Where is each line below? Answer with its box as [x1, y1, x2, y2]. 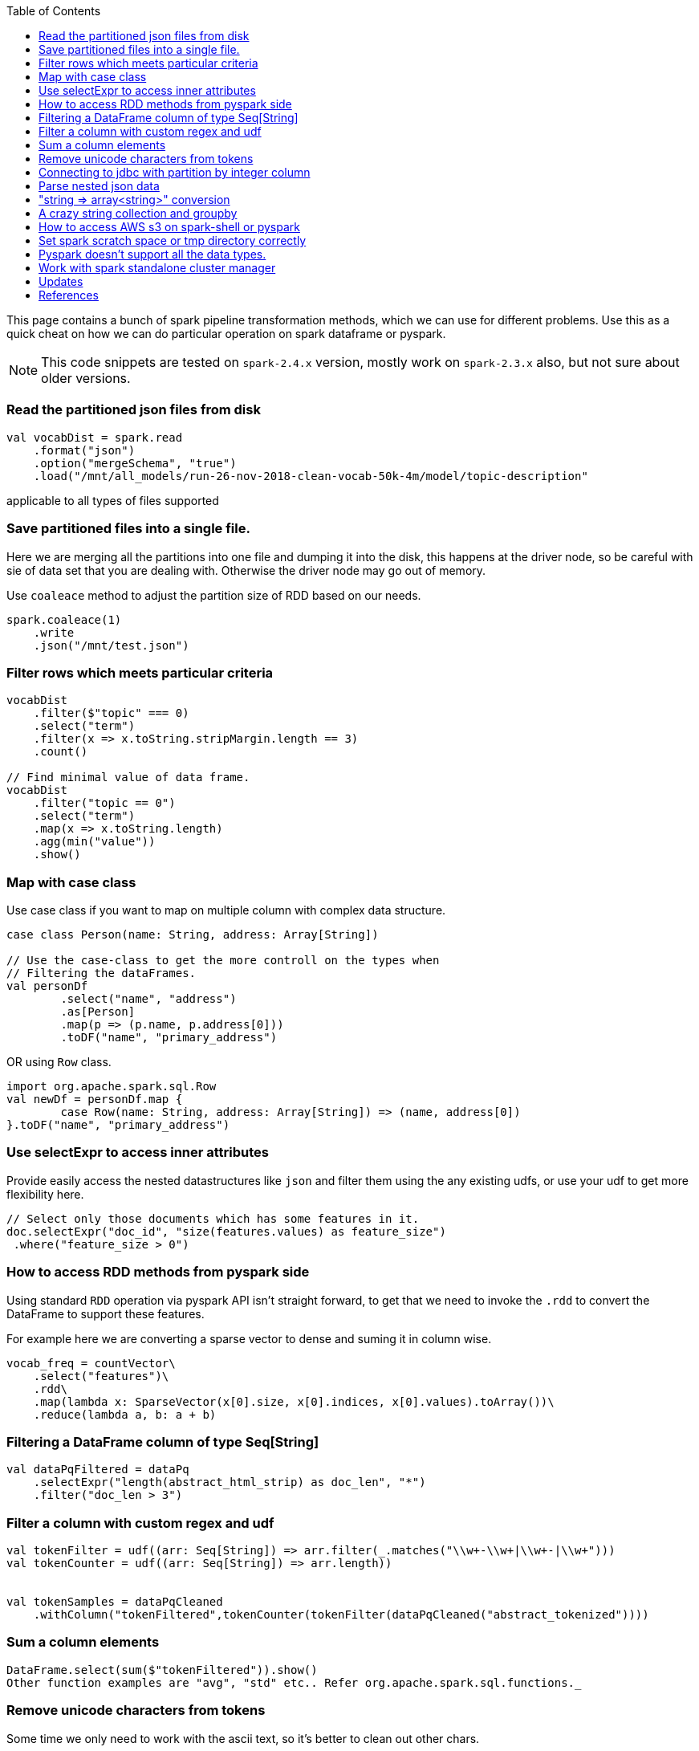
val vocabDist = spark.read [6, 430, 183, 444]
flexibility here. [6, 1187, 84, 1201]
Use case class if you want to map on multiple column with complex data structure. [6, 903, 446, 917]
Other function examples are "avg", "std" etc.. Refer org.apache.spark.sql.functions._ [6, 1676, 582, 1689]
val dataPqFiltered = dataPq [6, 1463, 189, 1476]
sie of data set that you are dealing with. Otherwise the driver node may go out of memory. [6, 563, 486, 577]
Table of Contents [6, 4, 101, 18]
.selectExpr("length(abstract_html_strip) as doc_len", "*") [33, 1476, 426, 1489]
